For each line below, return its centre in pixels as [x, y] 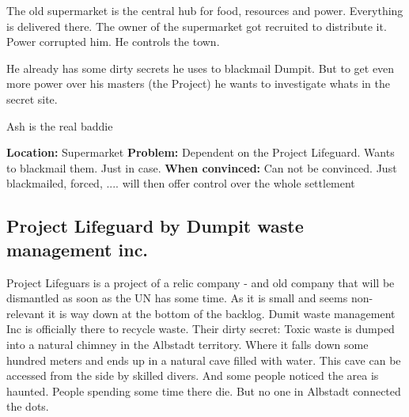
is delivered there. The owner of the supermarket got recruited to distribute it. [197, 26]
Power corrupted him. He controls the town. [113, 42]
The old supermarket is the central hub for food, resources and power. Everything [205, 10]
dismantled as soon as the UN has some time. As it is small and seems [177, 298]
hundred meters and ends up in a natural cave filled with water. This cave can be [204, 360]
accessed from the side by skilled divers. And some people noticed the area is [193, 375]
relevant [26, 313]
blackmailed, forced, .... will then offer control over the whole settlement [181, 183]
